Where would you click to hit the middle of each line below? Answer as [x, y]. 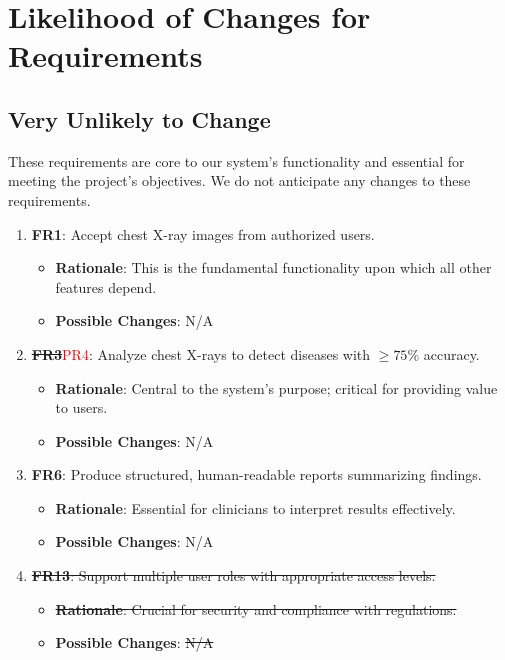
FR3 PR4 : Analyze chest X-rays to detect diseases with [201, 353]
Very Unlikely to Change [139, 118]
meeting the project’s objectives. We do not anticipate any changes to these [239, 180]
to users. [81, 407]
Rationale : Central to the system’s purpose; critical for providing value [276, 387]
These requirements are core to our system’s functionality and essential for [236, 160]
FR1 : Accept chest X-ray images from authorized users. [203, 233]
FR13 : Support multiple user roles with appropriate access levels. [233, 575]
